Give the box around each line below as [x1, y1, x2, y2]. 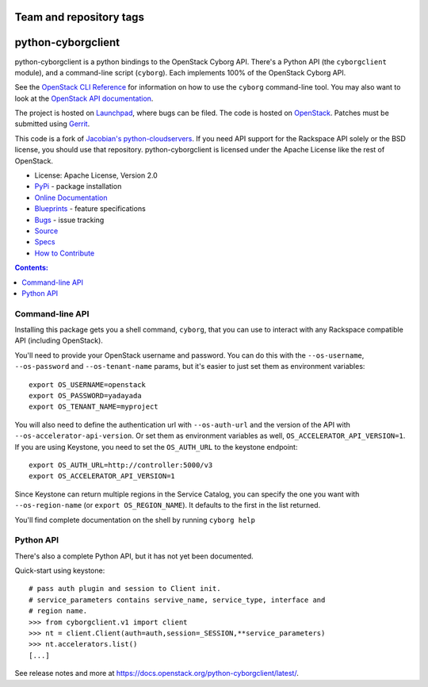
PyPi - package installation [34, 182, 122, 191]
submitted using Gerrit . [14, 119, 90, 129]
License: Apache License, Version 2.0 [34, 171, 158, 180]
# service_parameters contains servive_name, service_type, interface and [29, 595, 326, 604]
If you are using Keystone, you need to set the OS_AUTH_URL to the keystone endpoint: [14, 442, 298, 451]
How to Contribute [34, 248, 95, 258]
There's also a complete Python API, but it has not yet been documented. [14, 551, 254, 561]
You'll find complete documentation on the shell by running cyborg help [14, 515, 255, 524]
